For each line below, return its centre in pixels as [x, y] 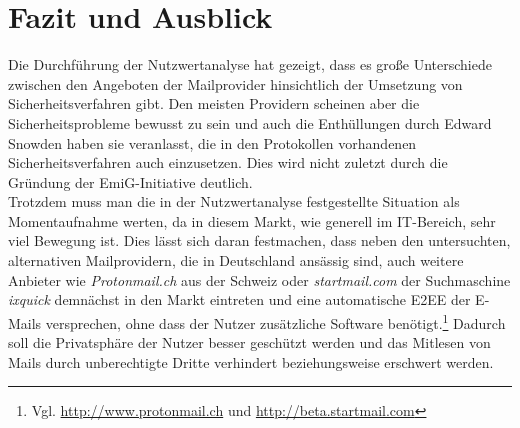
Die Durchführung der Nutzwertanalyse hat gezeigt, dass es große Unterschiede [250, 64]
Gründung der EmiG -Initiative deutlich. [130, 181]
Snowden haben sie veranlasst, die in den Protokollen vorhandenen [212, 142]
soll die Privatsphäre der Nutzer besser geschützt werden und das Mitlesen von [249, 342]
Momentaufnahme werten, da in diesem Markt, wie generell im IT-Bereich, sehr [252, 220]
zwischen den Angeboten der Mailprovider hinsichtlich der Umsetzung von [235, 83]
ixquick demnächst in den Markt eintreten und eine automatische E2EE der [239, 299]
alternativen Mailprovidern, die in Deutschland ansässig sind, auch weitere [236, 260]
